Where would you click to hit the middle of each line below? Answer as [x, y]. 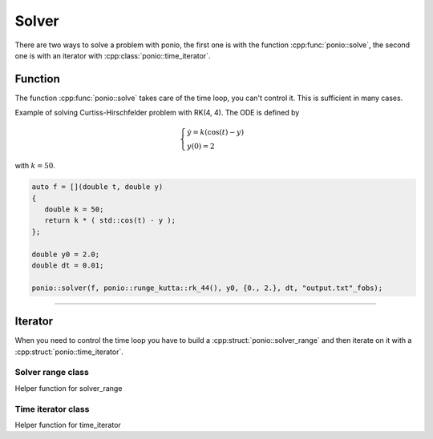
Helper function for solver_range [69, 388]
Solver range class [52, 373]
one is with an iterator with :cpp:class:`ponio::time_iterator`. [113, 55]
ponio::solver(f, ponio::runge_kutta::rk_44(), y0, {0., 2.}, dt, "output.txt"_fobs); [207, 288]
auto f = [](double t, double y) [97, 187]
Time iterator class [52, 409]
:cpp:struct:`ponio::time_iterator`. [69, 352]
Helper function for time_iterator [68, 425]
